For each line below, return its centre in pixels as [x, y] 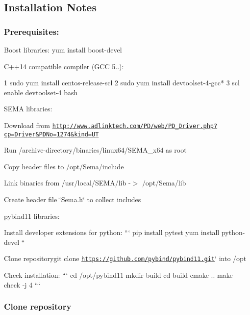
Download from [27, 125]
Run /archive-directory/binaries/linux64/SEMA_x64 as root [95, 150]
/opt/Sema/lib [164, 183]
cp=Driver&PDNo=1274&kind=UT [51, 134]
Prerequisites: [32, 31]
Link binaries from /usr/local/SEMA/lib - [67, 183]
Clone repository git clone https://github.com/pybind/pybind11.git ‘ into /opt [125, 258]
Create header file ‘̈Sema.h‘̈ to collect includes [73, 199]
